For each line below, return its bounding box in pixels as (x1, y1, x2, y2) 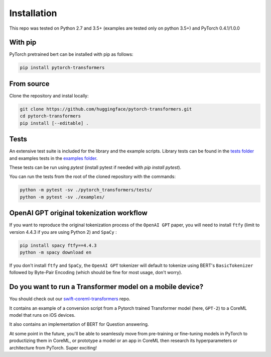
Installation (9, 8, 57, 19)
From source (9, 79, 50, 88)
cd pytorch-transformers (20, 113, 81, 119)
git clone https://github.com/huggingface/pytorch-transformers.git (20, 106, 192, 112)
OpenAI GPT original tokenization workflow (9, 209, 148, 217)
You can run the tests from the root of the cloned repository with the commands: (9, 173, 176, 180)
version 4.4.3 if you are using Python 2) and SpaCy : (9, 229, 117, 235)
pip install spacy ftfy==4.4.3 (20, 242, 97, 248)
